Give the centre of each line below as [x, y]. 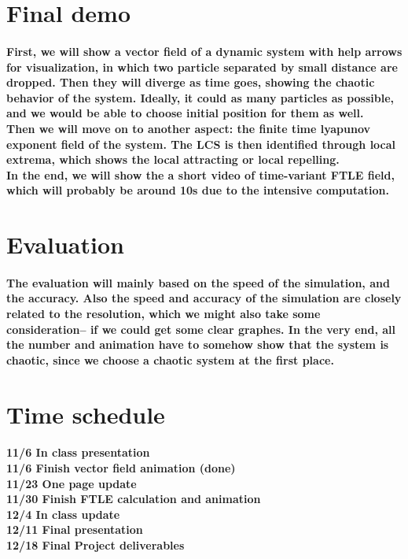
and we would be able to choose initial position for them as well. [185, 113]
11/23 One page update [72, 483]
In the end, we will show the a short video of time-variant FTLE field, [200, 174]
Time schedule [86, 414]
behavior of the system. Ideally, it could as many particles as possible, [200, 97]
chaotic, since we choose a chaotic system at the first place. [170, 359]
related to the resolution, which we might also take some [164, 314]
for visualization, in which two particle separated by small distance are [202, 67]
